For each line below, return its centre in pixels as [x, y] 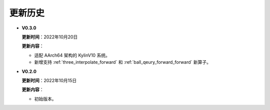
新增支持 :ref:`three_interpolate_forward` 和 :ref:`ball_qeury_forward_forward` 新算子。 [122, 62]
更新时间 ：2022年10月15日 [49, 80]
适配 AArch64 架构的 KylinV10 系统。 [72, 55]
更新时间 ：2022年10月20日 [50, 37]
